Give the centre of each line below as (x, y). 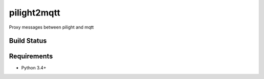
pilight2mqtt (35, 13)
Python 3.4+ (34, 68)
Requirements (31, 56)
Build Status (28, 41)
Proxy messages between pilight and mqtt (51, 27)
